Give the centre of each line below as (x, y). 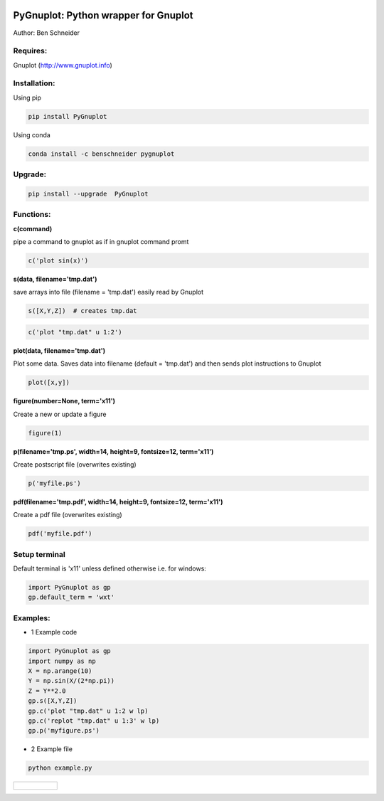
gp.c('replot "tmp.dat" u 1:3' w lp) (94, 721)
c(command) (33, 228)
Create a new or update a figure (60, 414)
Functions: (32, 215)
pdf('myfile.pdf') (60, 534)
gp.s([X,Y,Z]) (53, 701)
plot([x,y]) (49, 383)
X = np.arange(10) (60, 671)
